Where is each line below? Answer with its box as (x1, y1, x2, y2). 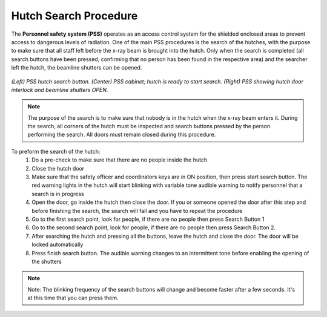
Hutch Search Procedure (11, 9, 138, 22)
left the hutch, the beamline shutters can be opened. (11, 64, 142, 71)
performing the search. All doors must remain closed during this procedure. (27, 131, 216, 139)
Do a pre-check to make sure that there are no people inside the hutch (31, 156, 208, 163)
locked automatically (31, 241, 84, 248)
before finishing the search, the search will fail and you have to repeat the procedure (31, 207, 243, 214)
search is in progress (31, 190, 84, 197)
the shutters (31, 258, 62, 265)
